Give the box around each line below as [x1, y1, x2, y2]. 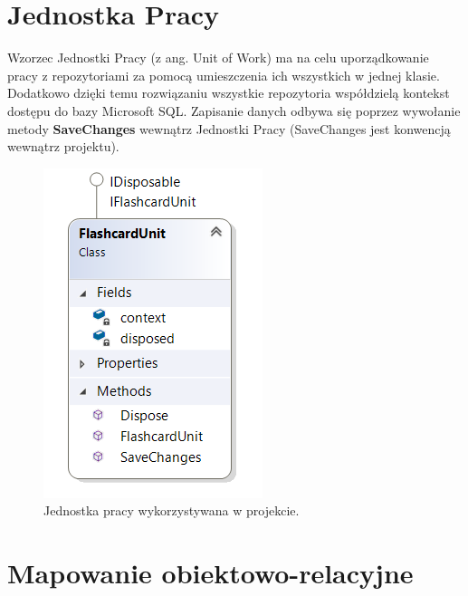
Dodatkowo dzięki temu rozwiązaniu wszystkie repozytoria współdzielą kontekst [7, 83, 450, 102]
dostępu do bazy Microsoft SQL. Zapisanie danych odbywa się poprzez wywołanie [7, 101, 461, 120]
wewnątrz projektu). [7, 137, 119, 156]
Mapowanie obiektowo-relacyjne [7, 554, 414, 591]
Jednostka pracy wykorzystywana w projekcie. [43, 501, 300, 520]
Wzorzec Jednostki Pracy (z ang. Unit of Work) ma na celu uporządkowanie [7, 48, 429, 67]
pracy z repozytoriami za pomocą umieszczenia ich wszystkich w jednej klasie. [7, 65, 440, 84]
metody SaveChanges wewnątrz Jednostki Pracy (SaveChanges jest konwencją [7, 119, 451, 138]
